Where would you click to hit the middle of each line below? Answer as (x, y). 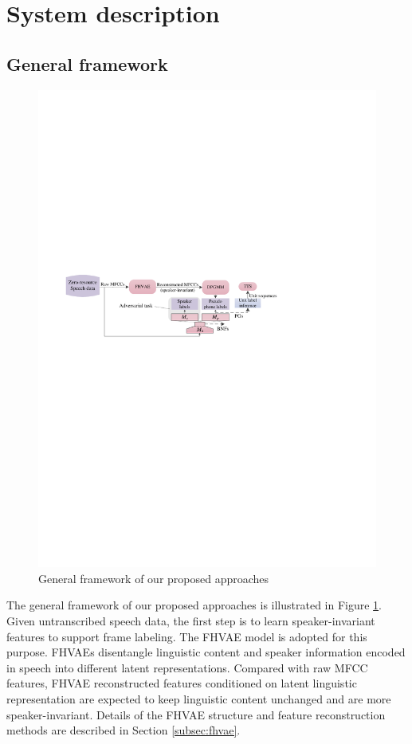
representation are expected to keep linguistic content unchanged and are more (199, 699)
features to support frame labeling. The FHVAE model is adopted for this (187, 636)
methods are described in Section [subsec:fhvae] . (124, 730)
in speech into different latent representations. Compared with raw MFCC (187, 667)
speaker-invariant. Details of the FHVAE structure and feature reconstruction (196, 714)
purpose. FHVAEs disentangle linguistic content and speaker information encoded (206, 652)
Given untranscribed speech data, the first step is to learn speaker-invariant (191, 621)
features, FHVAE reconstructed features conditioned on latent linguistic (182, 683)
